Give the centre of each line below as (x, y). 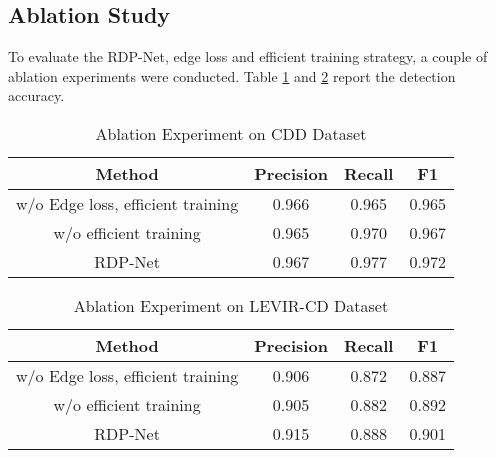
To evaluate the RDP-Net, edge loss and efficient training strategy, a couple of (248, 56)
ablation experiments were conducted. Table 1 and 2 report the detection (232, 75)
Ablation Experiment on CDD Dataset (231, 133)
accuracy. (36, 95)
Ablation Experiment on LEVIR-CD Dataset (231, 305)
